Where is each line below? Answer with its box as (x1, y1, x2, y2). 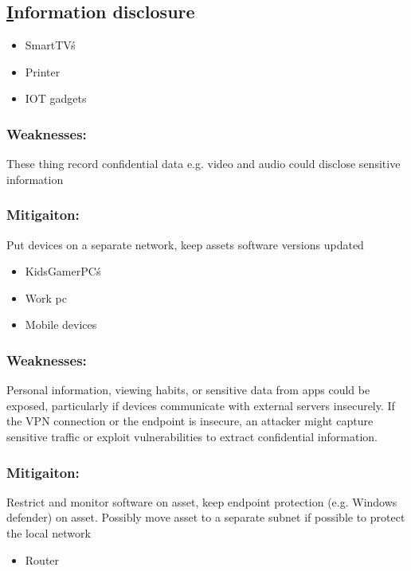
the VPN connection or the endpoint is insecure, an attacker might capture (6, 413, 374, 429)
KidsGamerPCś (25, 263, 101, 280)
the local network (6, 524, 91, 541)
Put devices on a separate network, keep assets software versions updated (6, 236, 364, 252)
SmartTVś (25, 37, 76, 53)
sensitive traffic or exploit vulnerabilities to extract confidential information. (6, 428, 378, 444)
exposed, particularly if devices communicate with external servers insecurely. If (6, 397, 395, 413)
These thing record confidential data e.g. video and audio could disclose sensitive (6, 155, 401, 172)
